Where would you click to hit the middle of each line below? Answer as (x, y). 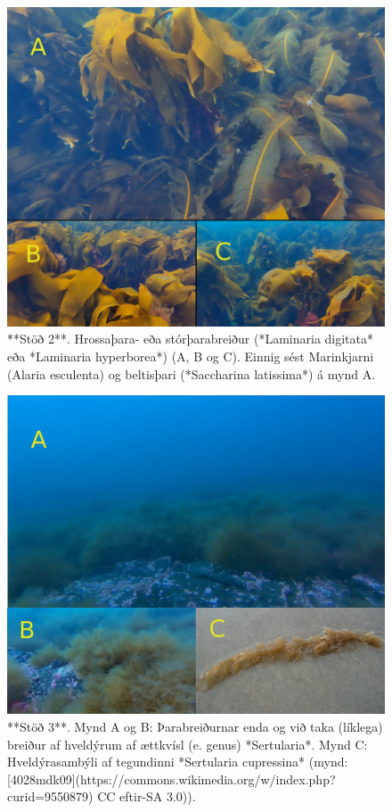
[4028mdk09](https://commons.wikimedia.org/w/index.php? (171, 779)
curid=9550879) (50, 796)
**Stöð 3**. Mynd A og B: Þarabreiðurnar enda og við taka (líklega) (195, 727)
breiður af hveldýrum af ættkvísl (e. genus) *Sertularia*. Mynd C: (188, 744)
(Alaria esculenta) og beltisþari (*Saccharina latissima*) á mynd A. (192, 373)
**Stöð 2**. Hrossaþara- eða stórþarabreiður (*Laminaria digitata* (191, 339)
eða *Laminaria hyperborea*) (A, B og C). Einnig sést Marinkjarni (191, 356)
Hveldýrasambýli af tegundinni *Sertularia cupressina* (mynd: (178, 762)
